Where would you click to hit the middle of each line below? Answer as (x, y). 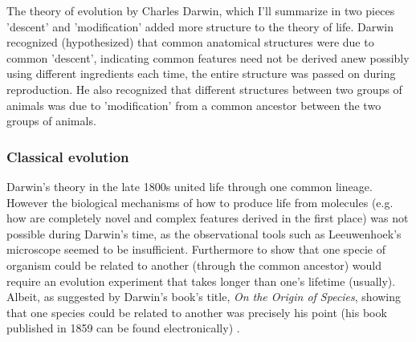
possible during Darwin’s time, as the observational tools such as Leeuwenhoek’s (204, 233)
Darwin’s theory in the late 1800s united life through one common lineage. (190, 186)
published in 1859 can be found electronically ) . (123, 328)
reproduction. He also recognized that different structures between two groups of (204, 89)
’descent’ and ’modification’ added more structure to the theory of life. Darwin (200, 26)
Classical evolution (68, 156)
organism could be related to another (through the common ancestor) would (194, 265)
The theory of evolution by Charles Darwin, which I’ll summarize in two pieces (201, 10)
